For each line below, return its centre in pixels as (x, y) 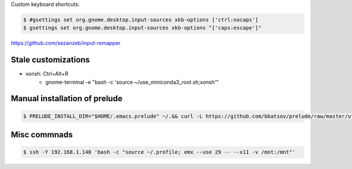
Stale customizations (50, 60)
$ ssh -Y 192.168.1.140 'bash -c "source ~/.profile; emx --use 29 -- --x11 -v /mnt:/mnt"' (159, 152)
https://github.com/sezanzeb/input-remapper (66, 43)
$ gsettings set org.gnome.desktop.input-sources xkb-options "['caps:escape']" (142, 28)
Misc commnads (42, 135)
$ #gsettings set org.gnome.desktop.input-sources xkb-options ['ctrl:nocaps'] (141, 20)
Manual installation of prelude (67, 99)
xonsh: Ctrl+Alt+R (47, 74)
